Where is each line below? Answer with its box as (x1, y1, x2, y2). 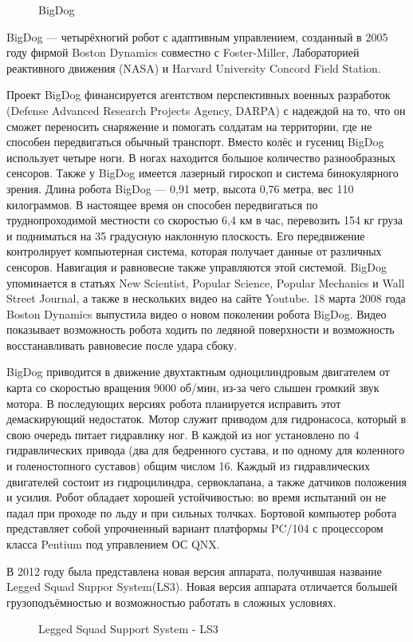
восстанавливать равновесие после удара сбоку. (6, 336, 238, 353)
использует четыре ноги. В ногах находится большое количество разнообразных (6, 149, 396, 165)
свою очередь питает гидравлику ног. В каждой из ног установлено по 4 (6, 426, 360, 442)
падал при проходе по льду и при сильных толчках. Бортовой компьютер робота (6, 504, 397, 521)
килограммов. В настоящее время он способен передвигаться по (6, 196, 318, 212)
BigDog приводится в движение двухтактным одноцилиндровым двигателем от (6, 363, 390, 380)
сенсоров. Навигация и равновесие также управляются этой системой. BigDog (6, 258, 387, 275)
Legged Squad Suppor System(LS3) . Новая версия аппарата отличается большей (6, 578, 398, 595)
